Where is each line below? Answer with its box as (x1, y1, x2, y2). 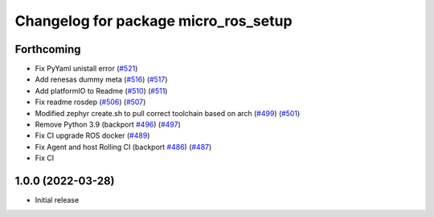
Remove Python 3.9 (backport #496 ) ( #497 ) (35, 120, 181, 130)
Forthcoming (14, 42, 81, 56)
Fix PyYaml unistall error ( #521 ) (35, 64, 138, 74)
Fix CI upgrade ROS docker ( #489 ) (35, 131, 150, 140)
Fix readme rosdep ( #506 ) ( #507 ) (35, 97, 146, 107)
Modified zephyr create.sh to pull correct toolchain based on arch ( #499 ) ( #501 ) (35, 108, 301, 118)
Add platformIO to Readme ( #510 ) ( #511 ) (35, 86, 168, 95)
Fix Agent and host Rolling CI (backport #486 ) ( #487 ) (35, 142, 212, 151)
